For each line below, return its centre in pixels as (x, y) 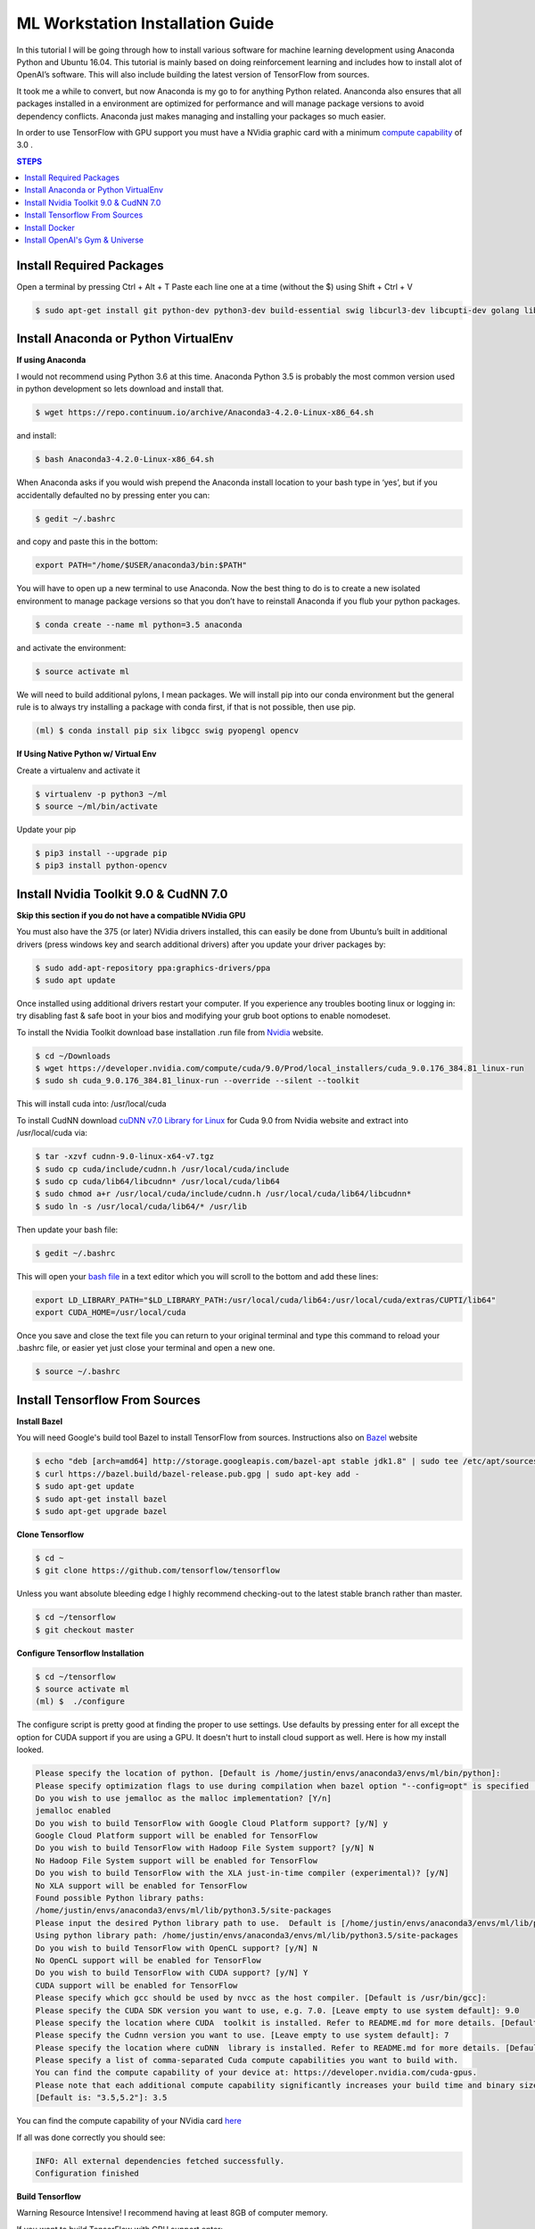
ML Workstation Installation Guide (145, 23)
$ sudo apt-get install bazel (101, 1499)
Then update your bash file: (67, 1230)
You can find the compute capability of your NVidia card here (129, 2121)
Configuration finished (87, 2174)
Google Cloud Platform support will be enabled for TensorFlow (177, 1836)
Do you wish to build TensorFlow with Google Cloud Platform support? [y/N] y (211, 1823)
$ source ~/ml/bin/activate (96, 806)
